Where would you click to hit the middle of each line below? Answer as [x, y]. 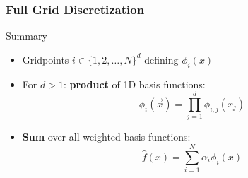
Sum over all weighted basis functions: [106, 137]
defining [161, 59]
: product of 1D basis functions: [134, 84]
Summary [26, 36]
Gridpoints [46, 59]
